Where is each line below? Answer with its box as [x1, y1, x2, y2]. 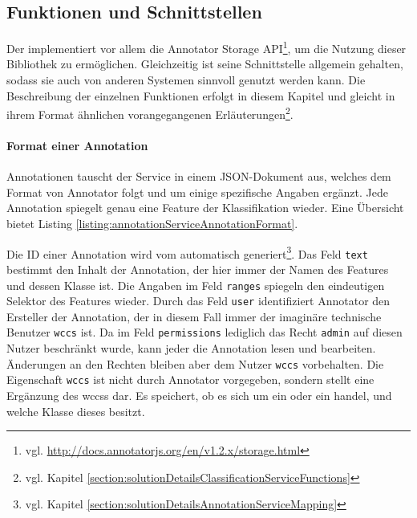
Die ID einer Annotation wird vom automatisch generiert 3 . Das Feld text [6, 243, 368, 262]
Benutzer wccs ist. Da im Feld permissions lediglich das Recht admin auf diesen [6, 324, 403, 341]
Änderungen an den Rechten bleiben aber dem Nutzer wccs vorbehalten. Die [6, 355, 384, 372]
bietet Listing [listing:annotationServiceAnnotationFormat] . [6, 215, 298, 232]
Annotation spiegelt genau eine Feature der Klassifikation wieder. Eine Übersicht [6, 199, 404, 216]
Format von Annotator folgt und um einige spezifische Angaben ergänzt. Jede [6, 183, 388, 200]
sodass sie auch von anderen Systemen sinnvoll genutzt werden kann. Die [6, 71, 366, 88]
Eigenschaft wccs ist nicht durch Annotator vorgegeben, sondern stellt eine [6, 371, 374, 388]
